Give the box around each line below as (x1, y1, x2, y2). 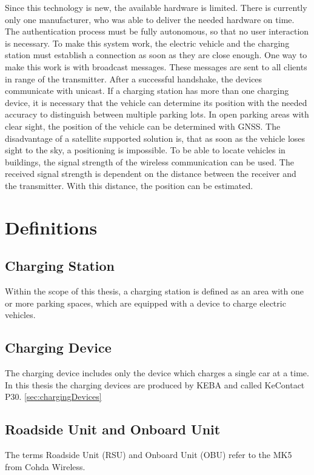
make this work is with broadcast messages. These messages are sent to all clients (5, 60, 307, 73)
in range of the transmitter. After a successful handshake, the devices (5, 72, 262, 85)
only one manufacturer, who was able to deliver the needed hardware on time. (5, 13, 295, 25)
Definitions (5, 214, 98, 239)
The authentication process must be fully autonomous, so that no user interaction (5, 25, 309, 38)
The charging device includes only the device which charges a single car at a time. (5, 367, 309, 379)
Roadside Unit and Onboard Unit (5, 420, 221, 439)
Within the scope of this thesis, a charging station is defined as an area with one (5, 285, 304, 297)
